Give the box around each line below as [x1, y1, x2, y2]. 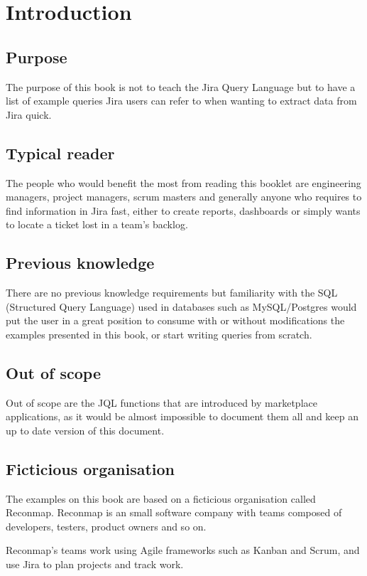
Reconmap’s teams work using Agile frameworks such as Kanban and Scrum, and [6, 543, 360, 558]
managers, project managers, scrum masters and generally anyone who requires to [6, 189, 362, 204]
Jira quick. [6, 107, 52, 122]
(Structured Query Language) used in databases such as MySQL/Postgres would [6, 299, 357, 314]
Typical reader [6, 142, 115, 164]
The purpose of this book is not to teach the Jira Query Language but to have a [6, 79, 356, 94]
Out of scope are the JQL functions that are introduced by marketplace [6, 395, 317, 410]
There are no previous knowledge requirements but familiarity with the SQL [6, 285, 338, 300]
